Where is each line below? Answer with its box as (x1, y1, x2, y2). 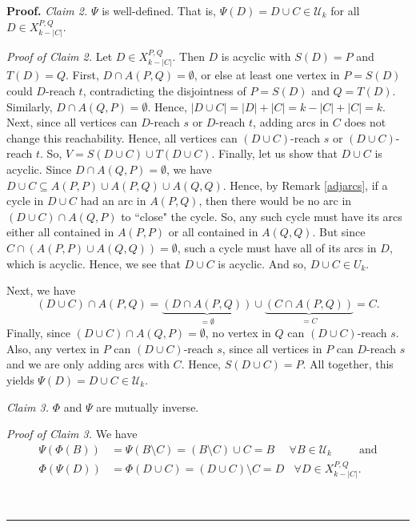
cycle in (6, 192, 44, 209)
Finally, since (6, 324, 71, 341)
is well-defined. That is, (102, 2, 217, 18)
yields (6, 371, 34, 388)
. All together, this (302, 356, 394, 372)
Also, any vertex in (6, 340, 100, 356)
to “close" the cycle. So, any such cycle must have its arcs (121, 207, 402, 224)
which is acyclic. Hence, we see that (6, 255, 181, 272)
